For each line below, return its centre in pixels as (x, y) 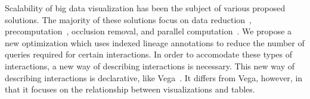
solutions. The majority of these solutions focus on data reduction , (128, 19)
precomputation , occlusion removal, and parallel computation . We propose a (148, 31)
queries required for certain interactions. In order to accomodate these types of (149, 54)
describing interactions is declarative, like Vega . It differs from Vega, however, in (154, 77)
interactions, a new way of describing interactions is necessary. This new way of (150, 66)
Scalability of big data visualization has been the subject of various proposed (145, 8)
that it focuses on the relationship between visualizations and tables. (130, 89)
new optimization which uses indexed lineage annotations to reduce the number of (155, 42)
